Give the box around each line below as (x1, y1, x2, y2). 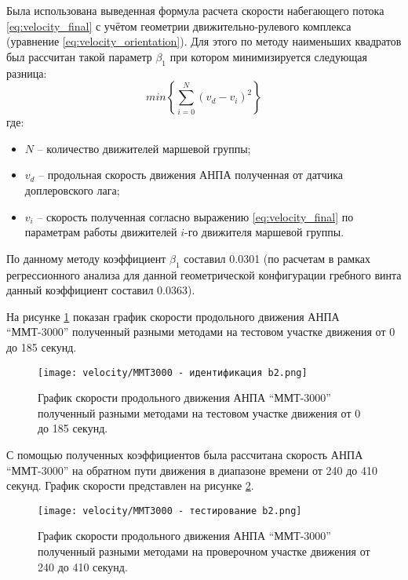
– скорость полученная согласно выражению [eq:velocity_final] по (37, 208, 354, 224)
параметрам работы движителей (24, 224, 177, 240)
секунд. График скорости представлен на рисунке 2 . (6, 477, 254, 494)
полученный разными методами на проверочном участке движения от (38, 542, 370, 559)
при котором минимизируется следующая (169, 48, 367, 64)
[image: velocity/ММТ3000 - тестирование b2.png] (38, 505, 302, 516)
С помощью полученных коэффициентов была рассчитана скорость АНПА (6, 446, 363, 462)
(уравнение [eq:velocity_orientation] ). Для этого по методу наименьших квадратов (6, 33, 402, 49)
